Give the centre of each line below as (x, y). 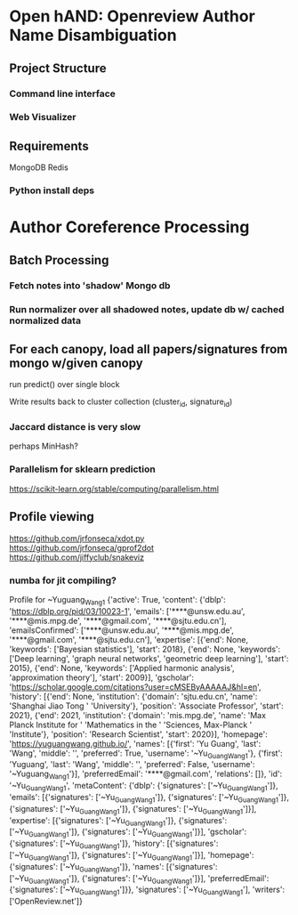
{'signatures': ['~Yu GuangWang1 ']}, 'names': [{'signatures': (113, 867)
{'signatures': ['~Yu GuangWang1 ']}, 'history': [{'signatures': (114, 845)
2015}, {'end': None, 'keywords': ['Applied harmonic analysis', (122, 668)
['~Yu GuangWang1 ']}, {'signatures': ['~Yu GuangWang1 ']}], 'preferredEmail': (139, 879)
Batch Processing (59, 260)
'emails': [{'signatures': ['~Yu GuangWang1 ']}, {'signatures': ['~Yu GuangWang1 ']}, (149, 798)
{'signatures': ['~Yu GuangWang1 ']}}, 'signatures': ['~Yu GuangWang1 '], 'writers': (147, 891)
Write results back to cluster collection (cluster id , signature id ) (121, 403)
